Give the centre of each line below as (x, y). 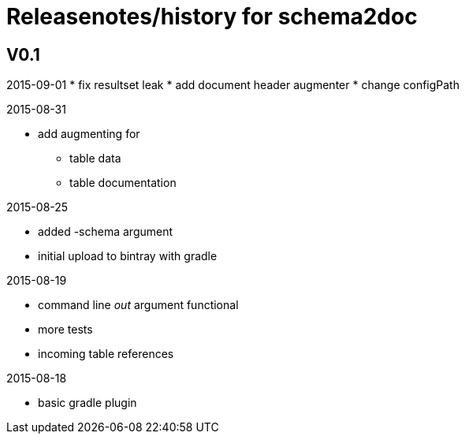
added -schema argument (106, 232)
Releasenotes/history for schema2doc (212, 17)
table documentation (123, 183)
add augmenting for (89, 134)
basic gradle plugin (87, 403)
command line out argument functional (138, 305)
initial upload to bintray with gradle (128, 256)
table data (95, 158)
